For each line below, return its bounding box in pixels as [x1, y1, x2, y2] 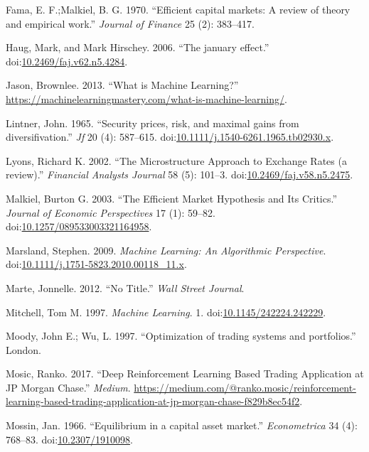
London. [6, 342, 41, 357]
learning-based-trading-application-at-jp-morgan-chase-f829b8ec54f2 [6, 394, 300, 409]
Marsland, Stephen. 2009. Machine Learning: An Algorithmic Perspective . [6, 242, 326, 257]
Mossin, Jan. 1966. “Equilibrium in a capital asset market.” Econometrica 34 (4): [6, 418, 358, 433]
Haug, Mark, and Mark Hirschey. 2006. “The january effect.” [6, 40, 269, 55]
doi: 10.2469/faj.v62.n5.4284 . [6, 53, 128, 68]
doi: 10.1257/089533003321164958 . [6, 219, 152, 234]
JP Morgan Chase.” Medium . [6, 380, 131, 394]
